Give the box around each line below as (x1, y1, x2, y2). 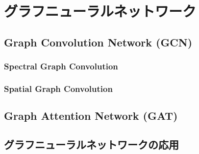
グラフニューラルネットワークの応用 (4, 137, 179, 152)
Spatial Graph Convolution (4, 82, 113, 94)
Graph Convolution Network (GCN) (4, 34, 193, 49)
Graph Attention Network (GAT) (4, 108, 178, 123)
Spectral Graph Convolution (4, 60, 118, 72)
